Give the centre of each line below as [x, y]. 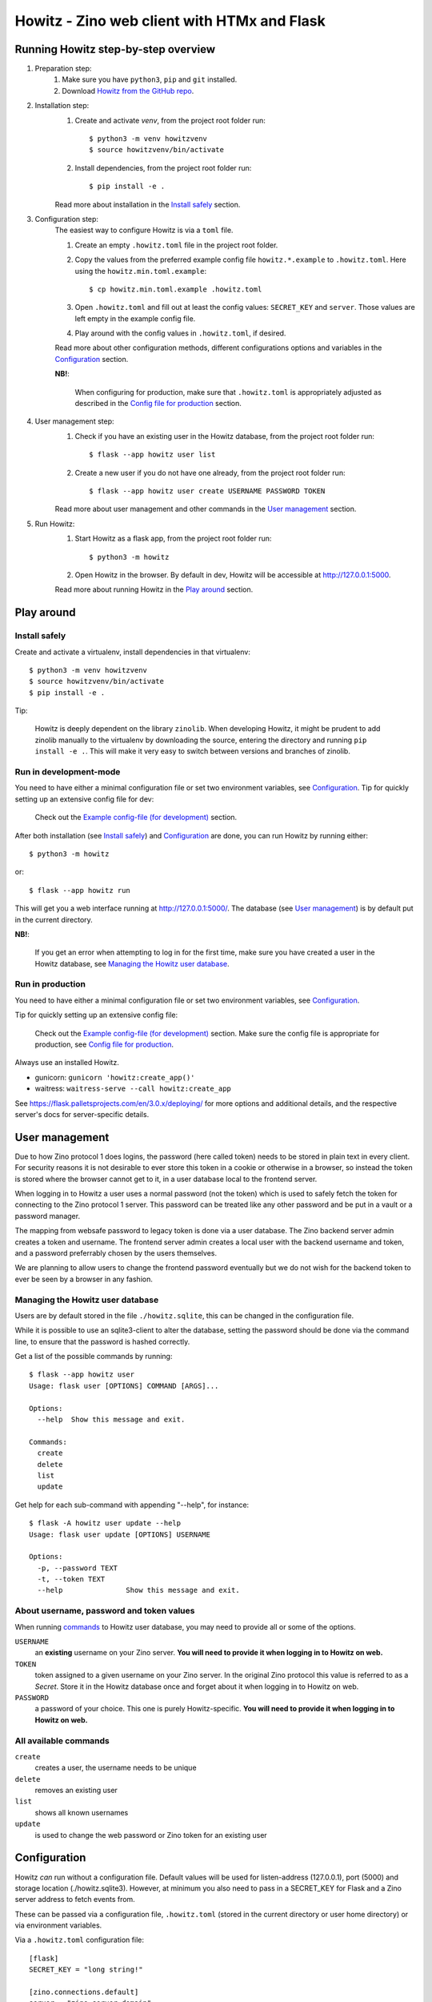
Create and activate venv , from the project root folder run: [170, 120]
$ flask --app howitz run [80, 890]
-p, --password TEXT [78, 1568]
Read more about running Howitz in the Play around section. [154, 589]
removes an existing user [76, 1791]
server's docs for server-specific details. [82, 1114]
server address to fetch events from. [75, 1899]
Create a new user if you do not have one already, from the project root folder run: [210, 472]
